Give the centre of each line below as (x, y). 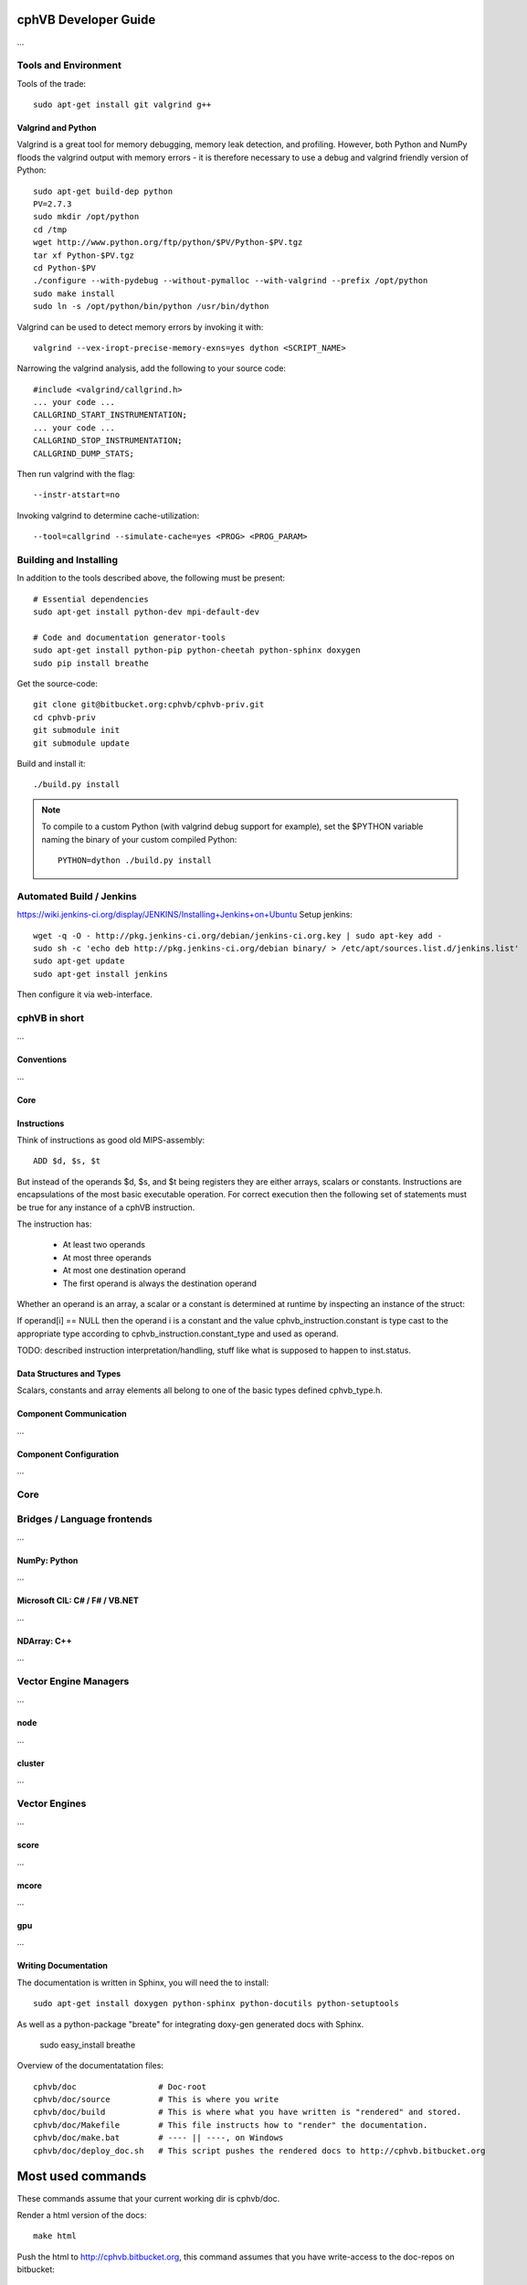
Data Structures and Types (69, 1374)
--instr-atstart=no (77, 495)
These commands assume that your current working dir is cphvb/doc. (148, 2198)
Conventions (42, 1059)
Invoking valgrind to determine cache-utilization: (108, 515)
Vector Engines (52, 1803)
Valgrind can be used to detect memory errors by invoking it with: (140, 327)
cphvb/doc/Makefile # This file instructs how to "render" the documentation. (231, 2125)
